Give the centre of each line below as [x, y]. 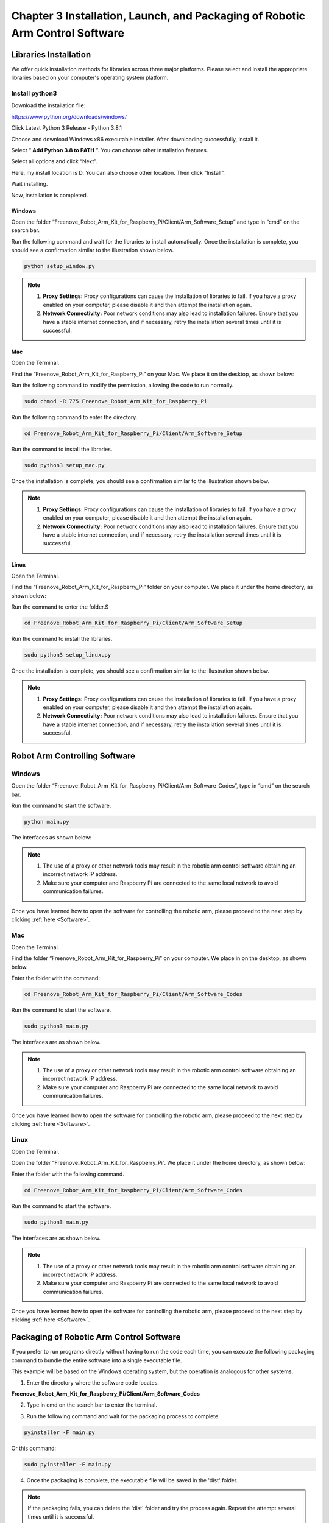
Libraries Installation [51, 55]
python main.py [47, 822]
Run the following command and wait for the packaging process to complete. [123, 1416]
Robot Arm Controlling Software [73, 756]
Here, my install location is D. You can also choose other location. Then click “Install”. [118, 172]
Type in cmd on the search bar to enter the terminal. [92, 1405]
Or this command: [34, 1448]
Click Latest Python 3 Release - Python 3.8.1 [66, 128]
